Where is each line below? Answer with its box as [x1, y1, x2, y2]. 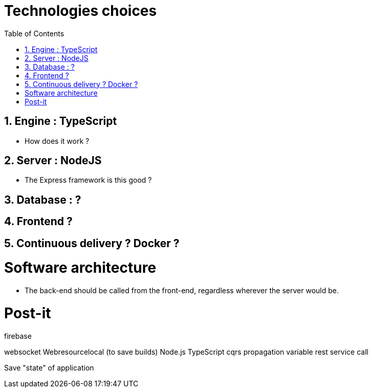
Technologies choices [4, 2, 157, 19]
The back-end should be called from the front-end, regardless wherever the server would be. [25, 286, 339, 295]
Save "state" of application [4, 363, 94, 372]
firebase [4, 331, 32, 340]
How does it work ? [25, 136, 90, 145]
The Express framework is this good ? [25, 176, 152, 185]
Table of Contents [4, 29, 64, 38]
